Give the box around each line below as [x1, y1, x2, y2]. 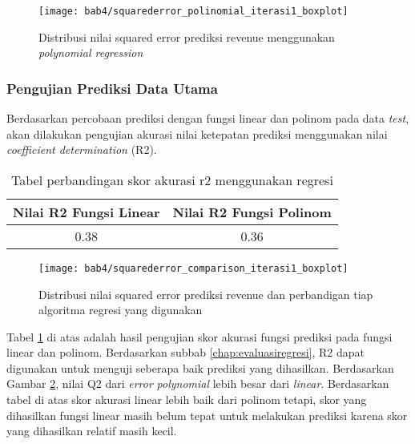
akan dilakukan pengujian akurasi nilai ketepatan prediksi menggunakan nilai [6, 125, 388, 142]
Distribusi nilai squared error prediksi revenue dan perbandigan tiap [38, 285, 373, 302]
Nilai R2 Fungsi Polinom [172, 202, 332, 221]
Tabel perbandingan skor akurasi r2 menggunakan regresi [10, 170, 333, 189]
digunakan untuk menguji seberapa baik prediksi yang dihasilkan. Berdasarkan [6, 359, 394, 376]
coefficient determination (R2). [6, 141, 157, 158]
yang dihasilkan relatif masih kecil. [6, 422, 177, 439]
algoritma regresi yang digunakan [38, 301, 203, 318]
